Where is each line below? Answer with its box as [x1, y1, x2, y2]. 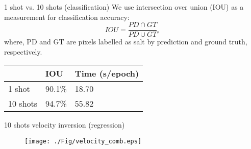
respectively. [4, 46, 42, 57]
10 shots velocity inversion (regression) [4, 119, 125, 130]
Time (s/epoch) [74, 67, 139, 80]
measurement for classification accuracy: [4, 11, 130, 22]
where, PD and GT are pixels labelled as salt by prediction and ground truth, [4, 36, 247, 47]
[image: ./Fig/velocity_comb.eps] [24, 138, 142, 145]
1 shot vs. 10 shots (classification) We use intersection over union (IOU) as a [4, 2, 244, 12]
